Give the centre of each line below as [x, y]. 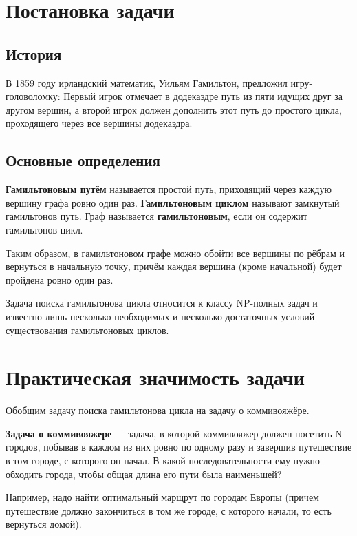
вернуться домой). [44, 524]
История [34, 53]
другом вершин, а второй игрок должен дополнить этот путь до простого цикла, [174, 109]
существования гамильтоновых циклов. [87, 330]
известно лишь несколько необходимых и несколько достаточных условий [160, 316]
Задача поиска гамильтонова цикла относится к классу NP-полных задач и [162, 303]
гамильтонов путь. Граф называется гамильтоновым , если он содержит [156, 216]
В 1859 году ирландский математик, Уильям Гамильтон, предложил [147, 82]
